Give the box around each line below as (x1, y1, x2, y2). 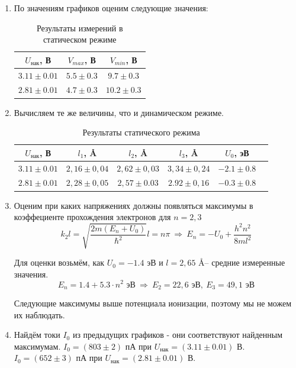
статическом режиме (43, 33, 117, 46)
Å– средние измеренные (198, 256, 285, 269)
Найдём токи (14, 328, 60, 341)
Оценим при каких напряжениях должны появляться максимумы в (14, 199, 253, 211)
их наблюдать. (14, 308, 65, 321)
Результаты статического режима (82, 126, 200, 138)
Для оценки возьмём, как (14, 256, 105, 269)
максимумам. (14, 340, 61, 352)
